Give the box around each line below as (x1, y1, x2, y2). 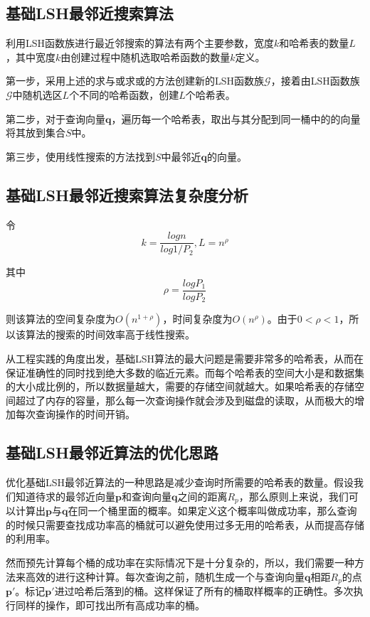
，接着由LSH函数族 (270, 73, 360, 88)
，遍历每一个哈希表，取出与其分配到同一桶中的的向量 (111, 111, 361, 126)
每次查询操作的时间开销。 (15, 407, 135, 422)
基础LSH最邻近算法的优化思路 (6, 441, 218, 463)
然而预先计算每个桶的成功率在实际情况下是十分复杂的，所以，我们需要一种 (6, 554, 354, 569)
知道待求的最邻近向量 (15, 488, 115, 503)
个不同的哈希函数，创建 (69, 87, 179, 102)
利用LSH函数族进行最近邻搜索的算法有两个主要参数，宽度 (6, 36, 275, 50)
